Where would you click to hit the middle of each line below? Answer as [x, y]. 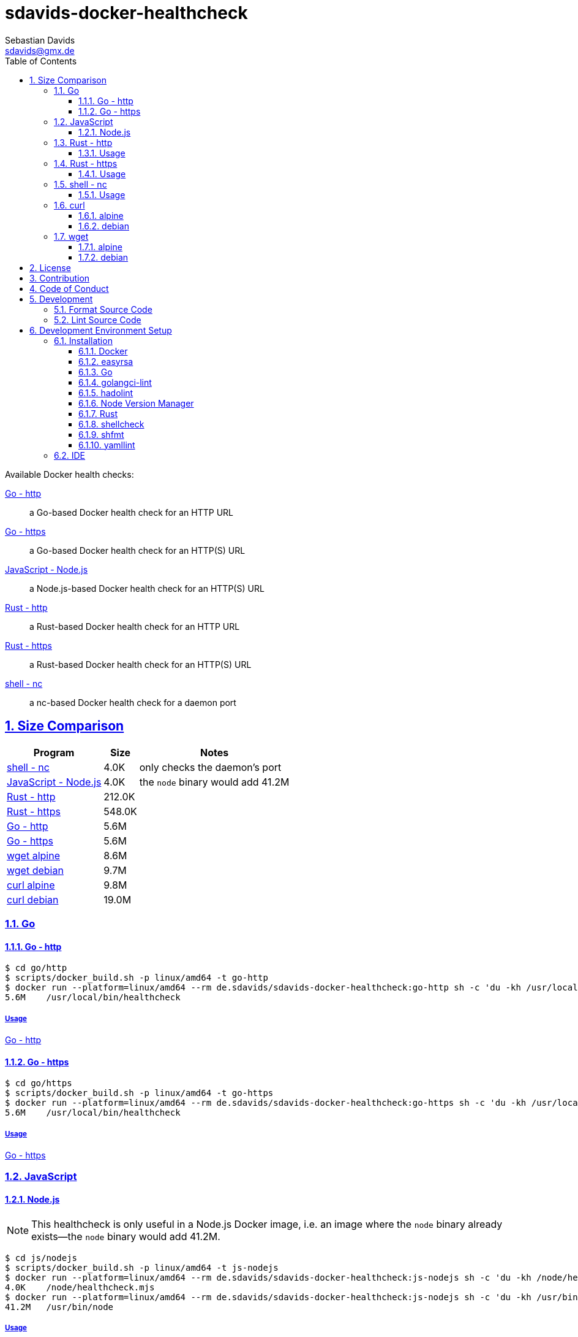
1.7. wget [71, 236]
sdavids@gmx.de [40, 50]
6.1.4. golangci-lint [115, 382]
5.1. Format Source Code [103, 309]
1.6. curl [69, 205]
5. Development [61, 299]
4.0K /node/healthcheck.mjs [80, 1287]
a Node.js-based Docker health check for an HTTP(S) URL [147, 588]
